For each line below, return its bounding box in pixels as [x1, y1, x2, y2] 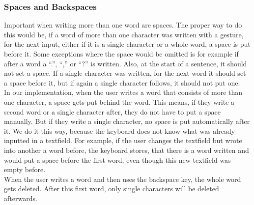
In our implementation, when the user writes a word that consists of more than [4, 87, 243, 97]
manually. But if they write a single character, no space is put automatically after [4, 116, 250, 126]
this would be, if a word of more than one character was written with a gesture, [4, 29, 244, 39]
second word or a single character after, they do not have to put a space [4, 106, 221, 117]
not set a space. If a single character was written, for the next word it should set [4, 68, 246, 78]
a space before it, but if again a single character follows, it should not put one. [4, 77, 240, 88]
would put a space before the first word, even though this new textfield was [4, 154, 231, 165]
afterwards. [4, 193, 37, 203]
